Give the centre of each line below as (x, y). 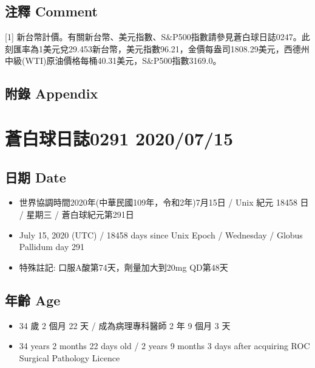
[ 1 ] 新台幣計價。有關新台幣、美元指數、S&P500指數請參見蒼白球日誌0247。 (153, 37)
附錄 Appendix (52, 93)
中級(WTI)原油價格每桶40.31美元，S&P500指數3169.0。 (113, 61)
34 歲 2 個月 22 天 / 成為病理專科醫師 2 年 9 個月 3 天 (125, 325)
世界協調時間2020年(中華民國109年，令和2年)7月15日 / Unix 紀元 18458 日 (164, 202)
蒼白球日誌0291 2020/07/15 (119, 138)
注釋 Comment (52, 11)
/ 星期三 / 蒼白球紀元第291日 (76, 214)
